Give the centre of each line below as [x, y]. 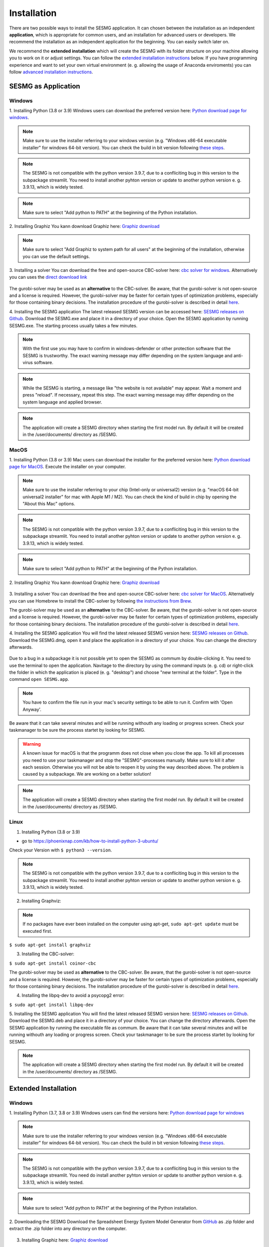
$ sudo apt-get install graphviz [50, 945]
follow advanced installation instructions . [51, 72]
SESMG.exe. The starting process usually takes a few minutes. [73, 325]
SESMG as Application [45, 86]
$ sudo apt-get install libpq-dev [51, 1005]
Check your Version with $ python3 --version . [61, 850]
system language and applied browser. [62, 402]
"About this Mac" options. [49, 504]
